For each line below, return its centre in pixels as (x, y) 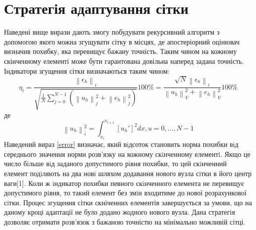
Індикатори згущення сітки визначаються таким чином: (87, 70)
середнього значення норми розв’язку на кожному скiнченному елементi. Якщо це (127, 154)
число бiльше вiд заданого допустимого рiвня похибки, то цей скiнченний (115, 163)
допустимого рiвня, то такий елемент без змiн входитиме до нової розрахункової (125, 193)
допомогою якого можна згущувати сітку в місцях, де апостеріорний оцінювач (122, 41)
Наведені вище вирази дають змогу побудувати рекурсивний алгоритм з (112, 32)
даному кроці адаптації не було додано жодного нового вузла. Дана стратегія (120, 212)
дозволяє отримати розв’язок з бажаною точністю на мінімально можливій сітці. (125, 221)
